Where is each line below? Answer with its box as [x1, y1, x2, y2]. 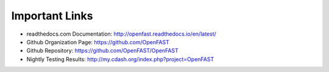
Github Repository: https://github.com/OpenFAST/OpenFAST [26, 47, 179, 54]
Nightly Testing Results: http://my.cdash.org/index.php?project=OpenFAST [26, 55, 214, 63]
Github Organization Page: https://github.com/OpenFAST [26, 38, 170, 45]
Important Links [11, 9, 93, 22]
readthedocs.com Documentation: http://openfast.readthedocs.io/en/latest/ [26, 30, 216, 38]
